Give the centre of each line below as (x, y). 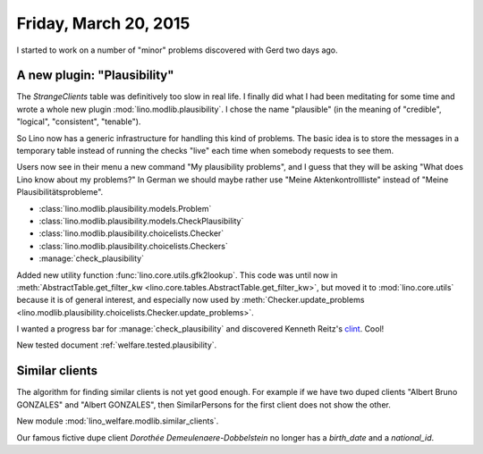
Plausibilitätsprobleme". (60, 192)
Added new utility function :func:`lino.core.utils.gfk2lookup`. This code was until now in (177, 275)
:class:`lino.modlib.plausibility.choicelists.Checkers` (133, 246)
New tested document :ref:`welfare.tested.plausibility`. (117, 345)
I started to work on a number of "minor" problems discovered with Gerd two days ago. (178, 50)
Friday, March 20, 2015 (103, 23)
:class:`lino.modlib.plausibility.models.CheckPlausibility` (141, 221)
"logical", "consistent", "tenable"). (79, 122)
